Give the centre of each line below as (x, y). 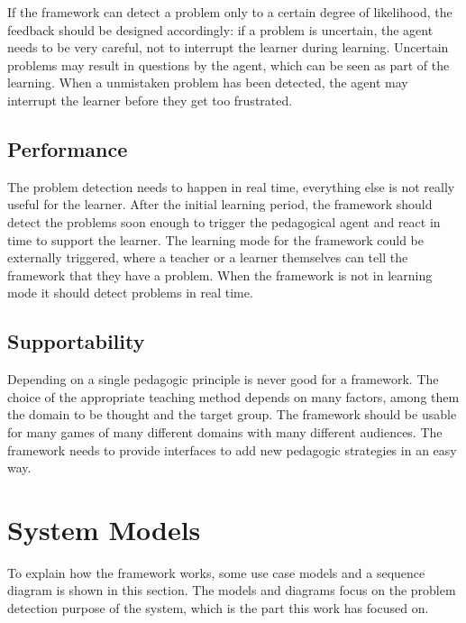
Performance (68, 148)
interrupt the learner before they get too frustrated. (150, 100)
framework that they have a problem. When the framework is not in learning (220, 275)
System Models (104, 529)
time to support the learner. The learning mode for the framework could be (215, 239)
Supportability (76, 341)
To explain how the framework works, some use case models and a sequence (216, 572)
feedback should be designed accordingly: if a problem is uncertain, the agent (220, 29)
